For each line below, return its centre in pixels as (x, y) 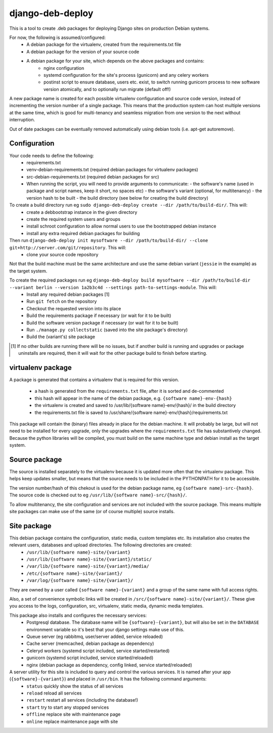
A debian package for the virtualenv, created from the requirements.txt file (104, 44)
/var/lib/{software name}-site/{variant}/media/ (88, 566)
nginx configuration (64, 68)
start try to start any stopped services (68, 707)
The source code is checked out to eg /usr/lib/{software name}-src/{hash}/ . (98, 495)
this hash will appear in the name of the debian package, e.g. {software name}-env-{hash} (133, 398)
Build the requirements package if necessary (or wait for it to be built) (99, 315)
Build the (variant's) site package (61, 337)
